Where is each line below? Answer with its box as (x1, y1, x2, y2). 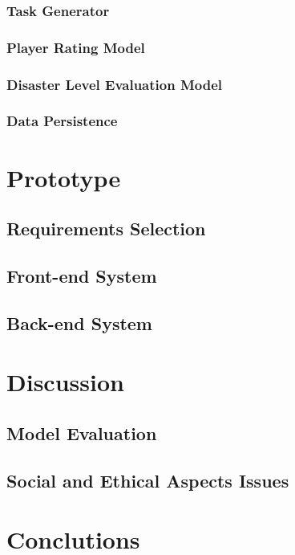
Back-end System (6, 310, 152, 335)
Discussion (6, 365, 124, 398)
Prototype (6, 161, 121, 194)
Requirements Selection (6, 216, 206, 241)
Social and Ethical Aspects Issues (6, 467, 289, 492)
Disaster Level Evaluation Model (6, 74, 223, 94)
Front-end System (6, 263, 157, 288)
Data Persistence (6, 111, 118, 131)
